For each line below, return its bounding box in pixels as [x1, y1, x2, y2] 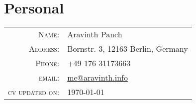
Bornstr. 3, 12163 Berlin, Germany [67, 43, 188, 55]
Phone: [35, 57, 60, 69]
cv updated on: [8, 86, 60, 98]
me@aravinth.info [67, 72, 128, 84]
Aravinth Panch [67, 28, 122, 40]
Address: [29, 43, 60, 55]
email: [39, 72, 60, 84]
